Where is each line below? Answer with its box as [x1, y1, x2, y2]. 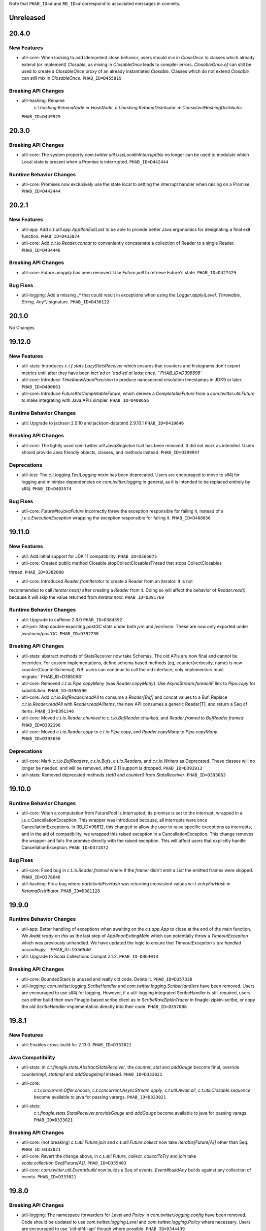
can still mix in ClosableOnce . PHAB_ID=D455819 [21, 75, 122, 81]
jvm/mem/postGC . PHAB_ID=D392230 [21, 630, 99, 636]
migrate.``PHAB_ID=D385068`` [21, 674, 84, 680]
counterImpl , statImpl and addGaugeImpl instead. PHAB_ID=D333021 [21, 1071, 163, 1077]
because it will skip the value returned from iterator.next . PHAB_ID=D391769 [9, 594, 165, 600]
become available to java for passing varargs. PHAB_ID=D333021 [33, 1094, 166, 1100]
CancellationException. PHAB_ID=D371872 [21, 844, 108, 850]
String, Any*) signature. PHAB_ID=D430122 [21, 299, 109, 305]
